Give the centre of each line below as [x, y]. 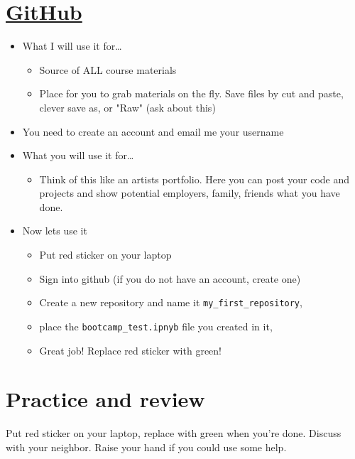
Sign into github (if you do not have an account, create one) [170, 278]
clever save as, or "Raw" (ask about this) [127, 107]
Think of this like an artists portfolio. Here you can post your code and [195, 179]
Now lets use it [55, 231]
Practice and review [105, 399]
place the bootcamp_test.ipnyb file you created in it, [156, 326]
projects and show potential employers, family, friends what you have [190, 193]
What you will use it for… [78, 155]
